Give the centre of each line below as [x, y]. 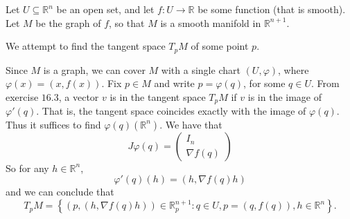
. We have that [191, 124]
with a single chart [201, 69]
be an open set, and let [105, 9]
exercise [22, 96]
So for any [27, 168]
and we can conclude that [60, 192]
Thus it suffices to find [53, 124]
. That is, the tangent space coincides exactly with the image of [171, 111]
